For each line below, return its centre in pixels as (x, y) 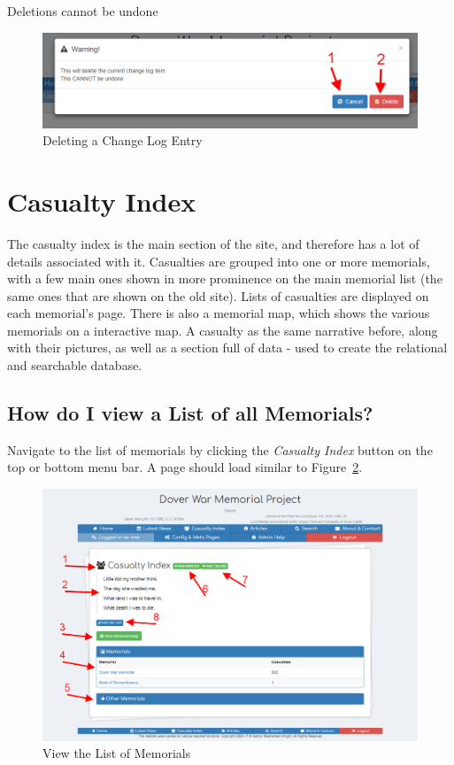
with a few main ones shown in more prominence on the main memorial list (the (225, 278)
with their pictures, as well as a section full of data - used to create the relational (227, 348)
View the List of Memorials (117, 753)
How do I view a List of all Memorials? (190, 413)
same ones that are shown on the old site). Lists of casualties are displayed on (218, 295)
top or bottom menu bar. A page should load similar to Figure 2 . (185, 467)
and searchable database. (75, 365)
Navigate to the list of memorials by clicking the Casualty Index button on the (220, 449)
